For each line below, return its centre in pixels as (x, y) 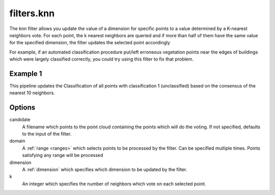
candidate (20, 120)
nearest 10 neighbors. (32, 93)
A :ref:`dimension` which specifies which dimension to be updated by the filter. (105, 170)
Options (22, 108)
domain (17, 141)
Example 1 (26, 74)
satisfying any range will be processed (63, 155)
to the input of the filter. (47, 134)
